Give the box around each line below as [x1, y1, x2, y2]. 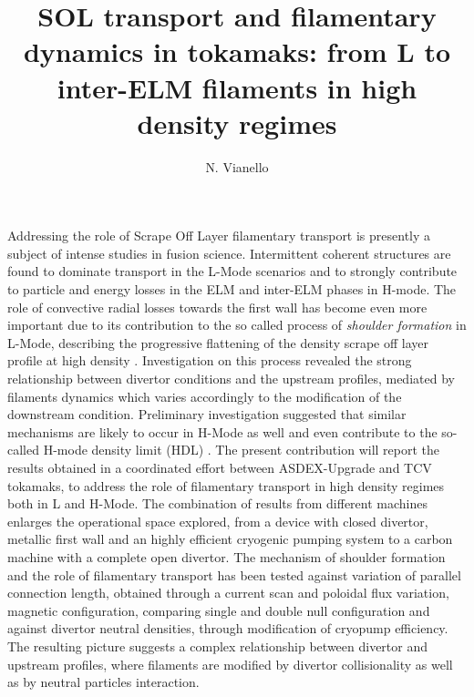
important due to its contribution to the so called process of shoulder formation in [7, 315, 467, 334]
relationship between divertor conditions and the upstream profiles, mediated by [7, 369, 455, 388]
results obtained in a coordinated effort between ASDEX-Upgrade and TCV [7, 458, 432, 477]
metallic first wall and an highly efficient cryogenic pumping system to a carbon [7, 529, 453, 548]
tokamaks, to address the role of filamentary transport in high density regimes [7, 476, 445, 495]
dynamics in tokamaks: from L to [23, 33, 451, 70]
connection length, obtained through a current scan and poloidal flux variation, [7, 583, 449, 602]
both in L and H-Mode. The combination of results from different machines [7, 494, 428, 513]
